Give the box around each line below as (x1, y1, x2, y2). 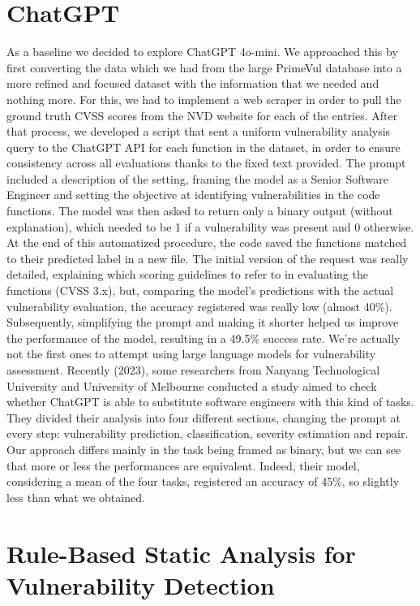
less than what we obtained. (6, 488, 145, 505)
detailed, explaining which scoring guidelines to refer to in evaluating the (6, 266, 368, 283)
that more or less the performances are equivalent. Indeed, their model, (6, 457, 360, 474)
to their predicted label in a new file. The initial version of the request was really (6, 249, 409, 266)
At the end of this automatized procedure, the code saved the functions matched (6, 234, 407, 251)
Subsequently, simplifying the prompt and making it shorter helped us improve (6, 314, 399, 331)
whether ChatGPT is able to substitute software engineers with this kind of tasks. (6, 393, 414, 410)
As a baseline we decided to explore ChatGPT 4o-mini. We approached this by (6, 43, 398, 60)
